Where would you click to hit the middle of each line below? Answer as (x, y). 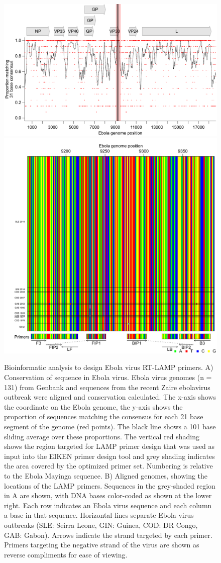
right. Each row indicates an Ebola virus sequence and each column (108, 505)
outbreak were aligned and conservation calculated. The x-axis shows (110, 397)
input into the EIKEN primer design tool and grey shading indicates (109, 456)
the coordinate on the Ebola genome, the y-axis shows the (93, 406)
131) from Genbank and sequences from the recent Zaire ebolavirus (107, 387)
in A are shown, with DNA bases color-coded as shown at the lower (108, 495)
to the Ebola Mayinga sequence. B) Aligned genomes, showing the (106, 475)
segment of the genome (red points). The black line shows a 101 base (110, 427)
